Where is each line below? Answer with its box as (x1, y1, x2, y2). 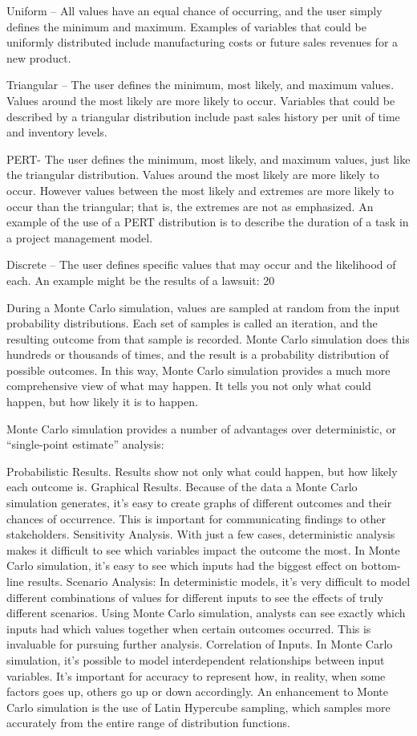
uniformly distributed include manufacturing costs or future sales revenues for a (6, 34, 399, 51)
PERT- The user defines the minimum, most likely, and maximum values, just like (6, 150, 411, 167)
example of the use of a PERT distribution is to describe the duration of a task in (6, 213, 409, 230)
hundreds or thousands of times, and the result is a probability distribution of (6, 346, 389, 363)
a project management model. (6, 229, 153, 246)
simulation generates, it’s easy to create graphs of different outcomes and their (6, 494, 392, 511)
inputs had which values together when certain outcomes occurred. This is (6, 620, 371, 636)
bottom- (361, 557, 401, 574)
